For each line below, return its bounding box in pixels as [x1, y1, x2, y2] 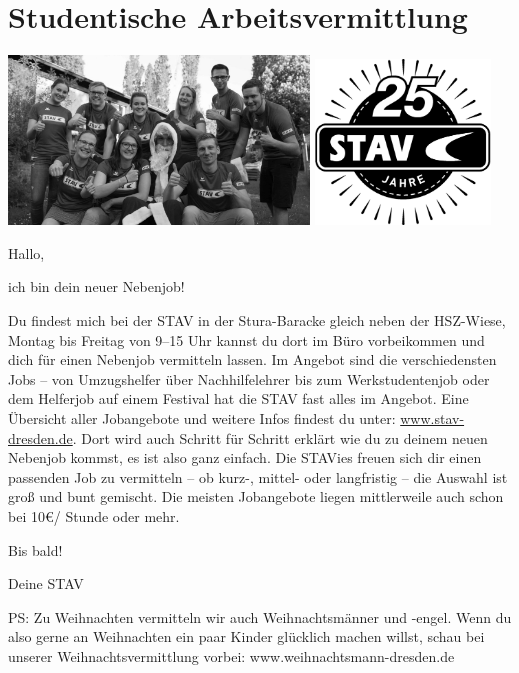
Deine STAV [8, 573, 84, 594]
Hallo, [8, 242, 45, 263]
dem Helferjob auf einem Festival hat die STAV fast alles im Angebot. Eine [8, 388, 469, 409]
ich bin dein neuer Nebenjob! [8, 276, 185, 297]
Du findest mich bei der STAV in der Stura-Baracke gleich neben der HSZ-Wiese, [8, 310, 506, 330]
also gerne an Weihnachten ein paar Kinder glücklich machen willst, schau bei [8, 626, 485, 647]
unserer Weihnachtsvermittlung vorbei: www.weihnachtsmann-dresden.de [8, 645, 455, 666]
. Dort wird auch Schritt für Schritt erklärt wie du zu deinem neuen [72, 427, 488, 448]
